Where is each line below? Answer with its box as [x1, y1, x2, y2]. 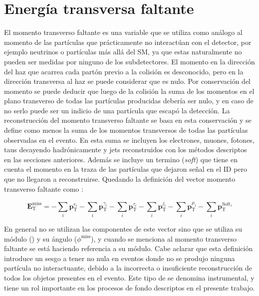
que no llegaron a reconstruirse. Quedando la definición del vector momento [4, 174, 236, 184]
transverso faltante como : [4, 183, 83, 194]
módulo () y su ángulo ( [4, 233, 77, 244]
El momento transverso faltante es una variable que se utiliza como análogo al [4, 27, 243, 37]
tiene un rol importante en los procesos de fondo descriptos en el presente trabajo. [4, 282, 255, 293]
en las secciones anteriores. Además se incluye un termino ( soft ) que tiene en [4, 154, 238, 164]
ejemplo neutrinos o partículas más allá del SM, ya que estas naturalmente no [4, 46, 242, 57]
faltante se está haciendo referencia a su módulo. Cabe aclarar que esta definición [4, 243, 253, 254]
